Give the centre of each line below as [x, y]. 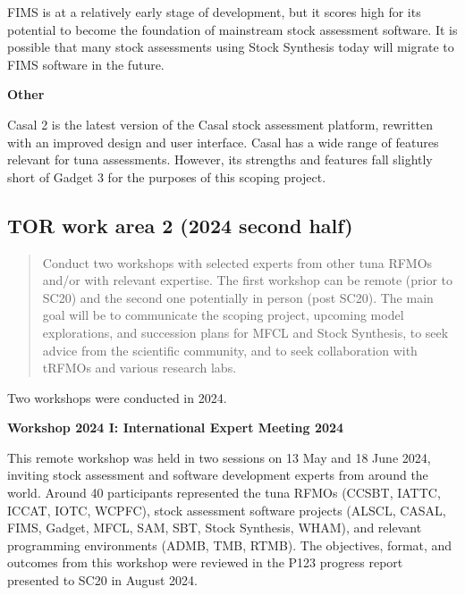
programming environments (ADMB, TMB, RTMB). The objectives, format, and [230, 545]
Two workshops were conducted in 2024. [117, 397]
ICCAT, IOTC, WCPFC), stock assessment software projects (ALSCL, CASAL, [227, 510]
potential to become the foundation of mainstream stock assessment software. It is [232, 29]
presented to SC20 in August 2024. [102, 580]
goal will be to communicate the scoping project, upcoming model [223, 315]
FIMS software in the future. [86, 64]
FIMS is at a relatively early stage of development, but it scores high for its [214, 12]
